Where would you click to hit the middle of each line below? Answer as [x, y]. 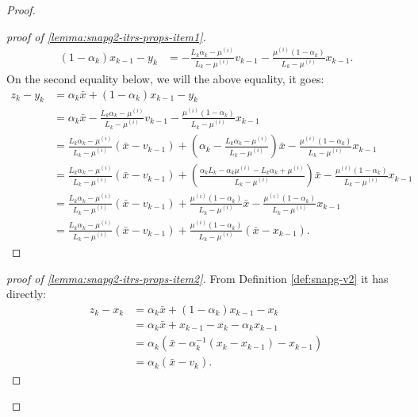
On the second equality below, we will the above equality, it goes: [165, 78]
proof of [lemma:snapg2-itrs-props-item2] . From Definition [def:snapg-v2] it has [197, 278]
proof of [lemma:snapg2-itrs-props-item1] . [106, 36]
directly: [27, 294]
